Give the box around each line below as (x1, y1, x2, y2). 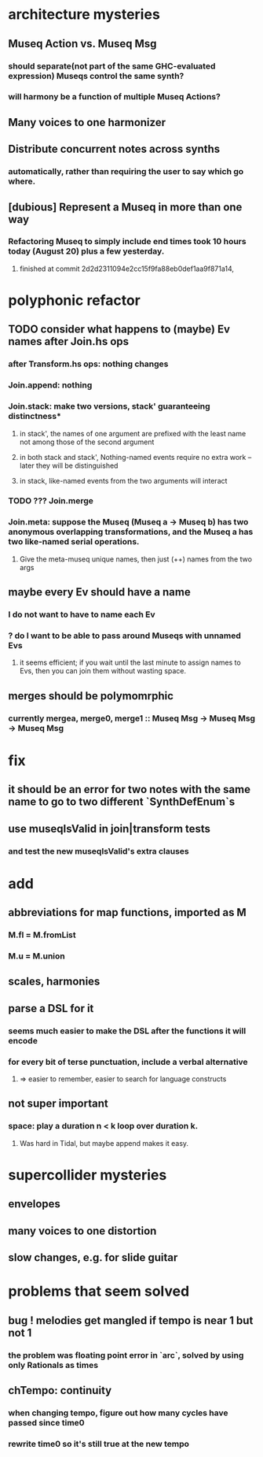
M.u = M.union (8, 951, 65, 962)
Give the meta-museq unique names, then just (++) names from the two (19, 554, 253, 564)
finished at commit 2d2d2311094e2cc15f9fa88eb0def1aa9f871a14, (19, 264, 234, 273)
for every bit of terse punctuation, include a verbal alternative (8, 1056, 249, 1067)
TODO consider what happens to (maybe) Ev (8, 323, 230, 336)
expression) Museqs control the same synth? (8, 70, 184, 81)
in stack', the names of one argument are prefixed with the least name (19, 428, 247, 438)
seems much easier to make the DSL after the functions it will (8, 1025, 247, 1036)
